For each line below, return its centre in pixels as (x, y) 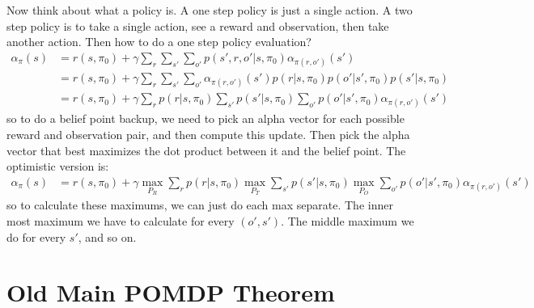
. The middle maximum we (348, 221)
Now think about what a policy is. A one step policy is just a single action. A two (210, 10)
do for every (36, 236)
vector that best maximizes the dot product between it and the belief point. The (206, 150)
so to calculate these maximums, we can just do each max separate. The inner (200, 205)
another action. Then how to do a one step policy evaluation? (159, 42)
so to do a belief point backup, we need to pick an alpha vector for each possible (206, 118)
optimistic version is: (58, 166)
